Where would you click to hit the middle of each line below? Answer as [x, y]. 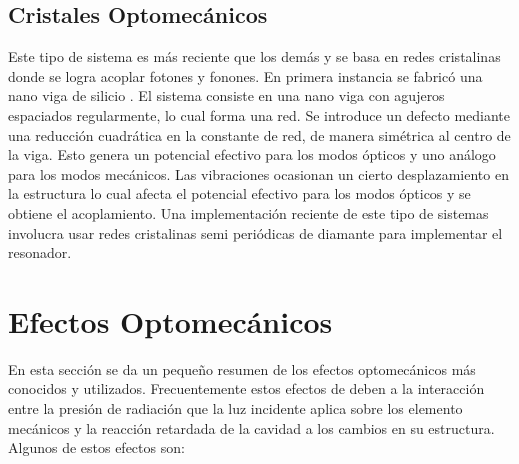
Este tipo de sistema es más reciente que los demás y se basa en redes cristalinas [254, 56]
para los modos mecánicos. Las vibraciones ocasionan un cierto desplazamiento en [258, 173]
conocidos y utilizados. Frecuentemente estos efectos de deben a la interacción [246, 388]
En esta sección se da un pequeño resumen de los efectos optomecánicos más [242, 368]
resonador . [40, 252]
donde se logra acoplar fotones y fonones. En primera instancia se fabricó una [245, 75]
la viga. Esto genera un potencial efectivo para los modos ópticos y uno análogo [252, 154]
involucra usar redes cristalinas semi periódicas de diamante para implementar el [255, 232]
